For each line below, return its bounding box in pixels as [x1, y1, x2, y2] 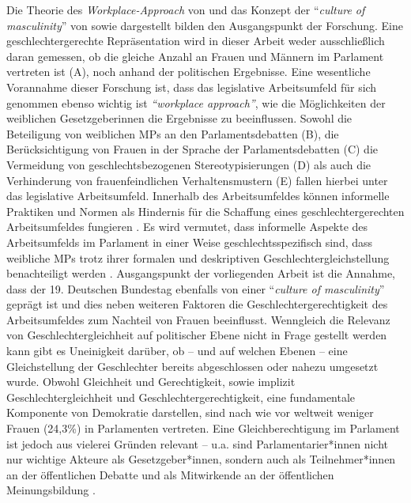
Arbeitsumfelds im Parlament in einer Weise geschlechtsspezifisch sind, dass [6, 233, 373, 250]
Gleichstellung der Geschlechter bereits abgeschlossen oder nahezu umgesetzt [6, 357, 379, 374]
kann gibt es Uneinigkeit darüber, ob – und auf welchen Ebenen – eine [6, 342, 348, 359]
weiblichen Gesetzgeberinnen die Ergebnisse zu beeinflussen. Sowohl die [6, 110, 353, 127]
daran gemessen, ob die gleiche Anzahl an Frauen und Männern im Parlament [6, 47, 384, 64]
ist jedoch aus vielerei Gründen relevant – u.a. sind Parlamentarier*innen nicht [6, 435, 389, 452]
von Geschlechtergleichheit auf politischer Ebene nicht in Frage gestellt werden [6, 327, 387, 343]
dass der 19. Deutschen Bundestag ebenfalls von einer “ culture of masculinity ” [6, 280, 385, 297]
